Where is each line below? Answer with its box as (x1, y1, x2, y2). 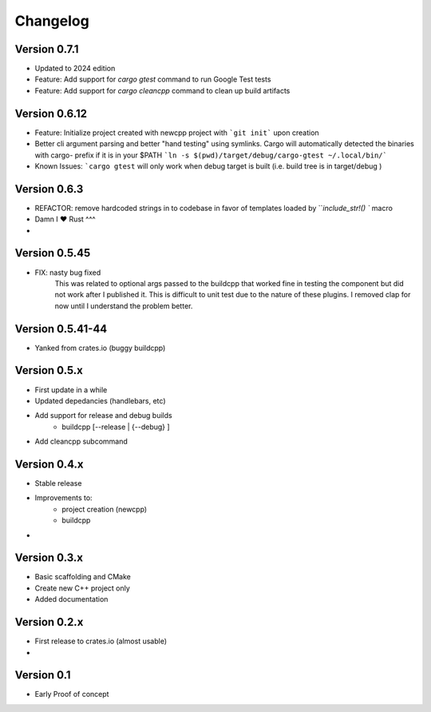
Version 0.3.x (14, 551, 84, 565)
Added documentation (34, 595, 109, 604)
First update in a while (34, 384, 108, 395)
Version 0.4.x (14, 457, 84, 471)
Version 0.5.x (14, 364, 84, 377)
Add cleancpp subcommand (34, 436, 128, 447)
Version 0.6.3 (14, 182, 84, 196)
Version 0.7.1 (14, 42, 79, 56)
